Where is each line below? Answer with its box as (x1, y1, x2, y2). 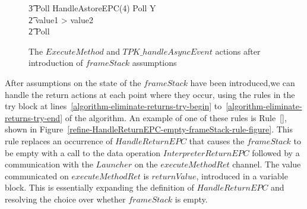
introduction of (29, 56, 83, 69)
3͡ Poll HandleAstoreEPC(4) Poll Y (29, 2, 156, 14)
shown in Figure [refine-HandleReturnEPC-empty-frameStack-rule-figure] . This (5, 123, 293, 135)
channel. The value (232, 158, 301, 170)
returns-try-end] (5, 111, 63, 123)
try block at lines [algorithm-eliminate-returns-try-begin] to (5, 100, 222, 112)
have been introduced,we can (190, 76, 295, 88)
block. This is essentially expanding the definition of (5, 181, 194, 194)
